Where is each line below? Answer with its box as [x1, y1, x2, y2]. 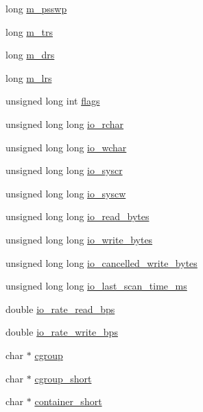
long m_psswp [5, 1, 67, 15]
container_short [34, 394, 102, 409]
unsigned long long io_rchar [5, 116, 124, 131]
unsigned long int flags [5, 94, 100, 108]
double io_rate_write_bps [5, 325, 118, 339]
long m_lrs [5, 70, 52, 85]
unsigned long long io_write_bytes [5, 232, 153, 246]
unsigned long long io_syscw [5, 186, 126, 200]
